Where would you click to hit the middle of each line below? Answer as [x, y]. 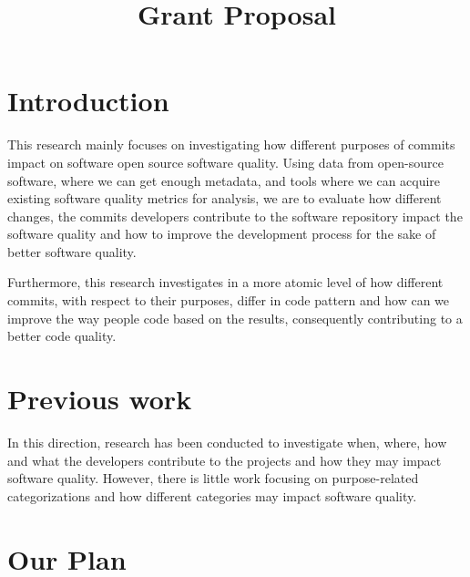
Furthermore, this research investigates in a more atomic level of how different [225, 282]
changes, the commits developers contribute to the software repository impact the [235, 216]
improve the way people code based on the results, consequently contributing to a [235, 318]
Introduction [88, 101]
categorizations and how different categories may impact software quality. [212, 495]
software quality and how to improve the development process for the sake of [222, 234]
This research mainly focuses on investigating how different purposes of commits [231, 144]
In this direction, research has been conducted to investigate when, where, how [227, 442]
